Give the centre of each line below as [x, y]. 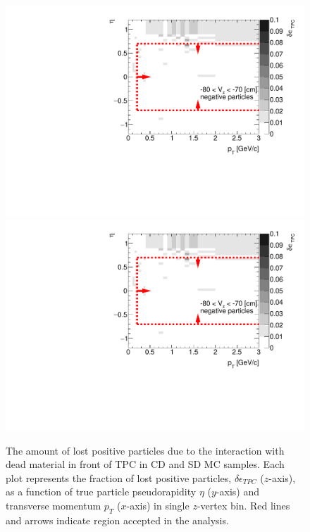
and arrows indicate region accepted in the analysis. [117, 520]
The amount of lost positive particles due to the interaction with [145, 450]
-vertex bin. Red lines [243, 505]
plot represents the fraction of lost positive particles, [119, 477]
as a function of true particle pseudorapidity [101, 492]
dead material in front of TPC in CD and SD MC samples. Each [145, 464]
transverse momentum [54, 505]
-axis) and [237, 492]
